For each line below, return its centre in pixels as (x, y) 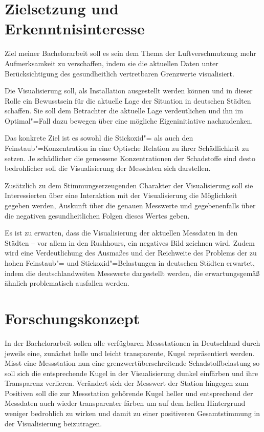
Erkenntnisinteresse (75, 28)
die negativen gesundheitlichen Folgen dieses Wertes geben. (97, 215)
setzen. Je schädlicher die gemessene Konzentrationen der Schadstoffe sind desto (130, 158)
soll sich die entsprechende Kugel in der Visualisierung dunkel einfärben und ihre (131, 373)
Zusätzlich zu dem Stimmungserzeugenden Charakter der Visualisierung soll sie (129, 185)
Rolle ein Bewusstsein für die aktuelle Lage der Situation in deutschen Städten (128, 100)
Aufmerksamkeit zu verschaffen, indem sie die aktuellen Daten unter (112, 63)
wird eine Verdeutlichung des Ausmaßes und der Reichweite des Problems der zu (131, 253)
